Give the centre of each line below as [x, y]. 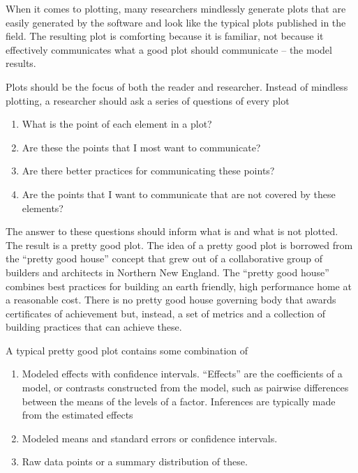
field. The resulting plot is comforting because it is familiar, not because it [165, 36]
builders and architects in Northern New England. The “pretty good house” [167, 272]
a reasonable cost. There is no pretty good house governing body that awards [171, 300]
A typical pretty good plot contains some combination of [127, 350]
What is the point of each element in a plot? [117, 124]
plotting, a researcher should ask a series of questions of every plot [148, 100]
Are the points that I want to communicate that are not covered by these [179, 194]
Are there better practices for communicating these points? [148, 171]
